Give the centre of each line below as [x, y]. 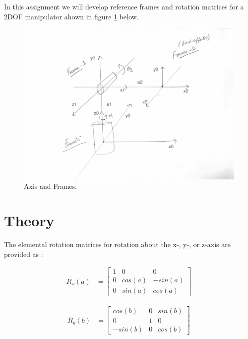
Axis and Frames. [50, 186]
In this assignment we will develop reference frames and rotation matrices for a [124, 6]
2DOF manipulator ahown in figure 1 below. [71, 16]
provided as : [24, 254]
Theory [29, 220]
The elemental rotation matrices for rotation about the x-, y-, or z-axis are [117, 244]
